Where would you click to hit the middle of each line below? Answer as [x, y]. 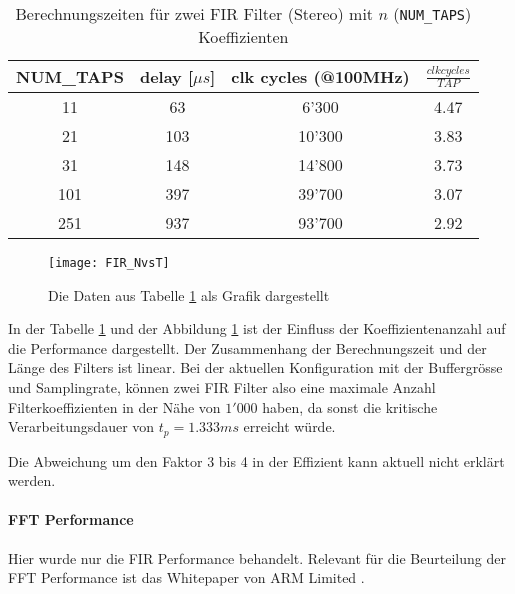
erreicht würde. [289, 426]
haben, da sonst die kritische [350, 406]
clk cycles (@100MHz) [320, 76]
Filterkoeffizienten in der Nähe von [114, 406]
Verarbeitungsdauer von [81, 426]
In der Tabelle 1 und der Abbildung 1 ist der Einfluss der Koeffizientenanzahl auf [257, 328]
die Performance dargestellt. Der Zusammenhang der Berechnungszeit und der [247, 347]
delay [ [166, 76]
